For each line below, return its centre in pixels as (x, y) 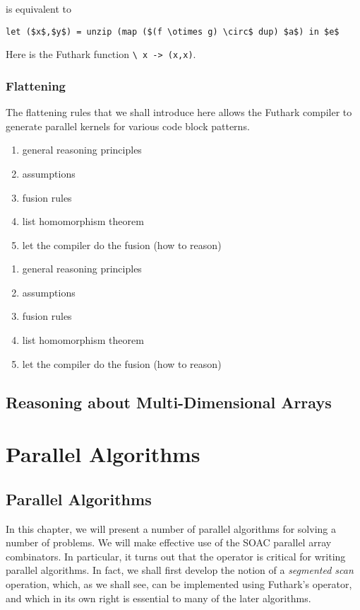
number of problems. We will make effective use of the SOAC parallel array (169, 542)
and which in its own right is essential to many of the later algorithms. (158, 598)
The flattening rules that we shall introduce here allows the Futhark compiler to (179, 112)
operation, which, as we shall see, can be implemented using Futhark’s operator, (179, 583)
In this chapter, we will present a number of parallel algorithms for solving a (171, 528)
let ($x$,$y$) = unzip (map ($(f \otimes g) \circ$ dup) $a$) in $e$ (173, 31)
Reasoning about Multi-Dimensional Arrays (169, 402)
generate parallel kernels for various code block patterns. (128, 126)
